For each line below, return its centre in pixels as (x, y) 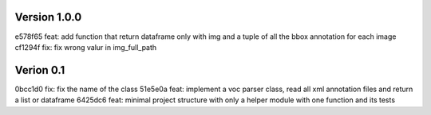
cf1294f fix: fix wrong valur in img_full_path (86, 47)
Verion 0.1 (40, 70)
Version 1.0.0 (48, 17)
